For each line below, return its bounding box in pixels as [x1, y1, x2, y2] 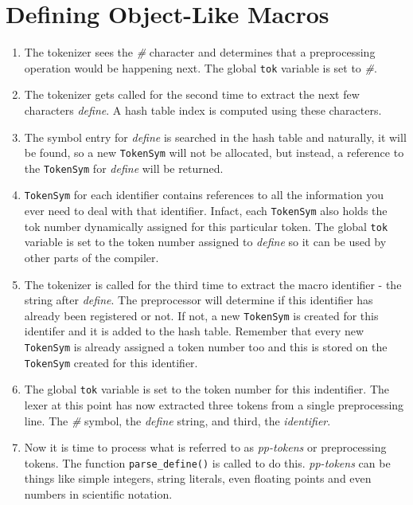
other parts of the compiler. [24, 249, 159, 266]
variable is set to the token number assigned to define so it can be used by [24, 233, 387, 250]
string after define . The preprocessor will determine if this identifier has [24, 292, 373, 308]
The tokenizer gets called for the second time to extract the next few [24, 86, 360, 103]
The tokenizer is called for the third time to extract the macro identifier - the [24, 276, 402, 292]
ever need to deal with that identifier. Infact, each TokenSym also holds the [24, 202, 388, 219]
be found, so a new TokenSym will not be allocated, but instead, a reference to [24, 144, 404, 161]
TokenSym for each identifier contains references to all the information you [24, 186, 384, 203]
